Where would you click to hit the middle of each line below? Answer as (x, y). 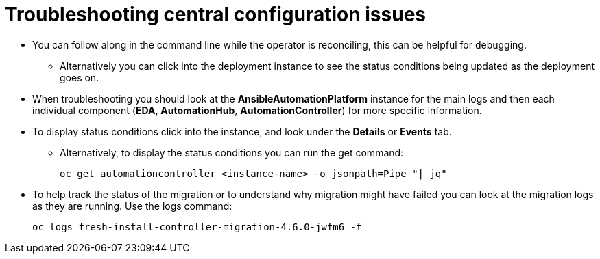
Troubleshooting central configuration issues (215, 14)
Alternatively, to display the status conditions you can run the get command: (232, 152)
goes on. (80, 77)
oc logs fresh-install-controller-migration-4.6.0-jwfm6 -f (197, 227)
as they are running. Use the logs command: (132, 206)
